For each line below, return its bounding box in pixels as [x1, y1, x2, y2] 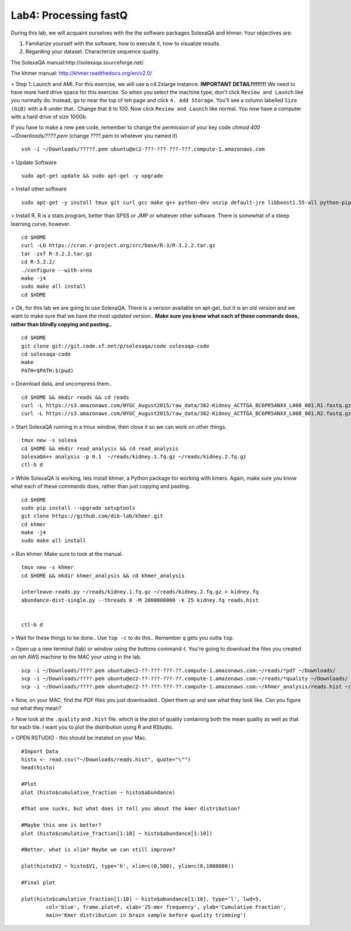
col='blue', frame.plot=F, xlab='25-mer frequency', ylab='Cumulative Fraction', [46, 904, 287, 910]
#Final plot [21, 879, 56, 886]
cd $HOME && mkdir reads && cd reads [21, 394, 130, 401]
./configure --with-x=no [21, 267, 92, 274]
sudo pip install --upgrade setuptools [21, 504, 136, 511]
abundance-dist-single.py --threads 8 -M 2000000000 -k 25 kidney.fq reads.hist [21, 596, 259, 603]
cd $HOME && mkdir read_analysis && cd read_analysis [21, 445, 178, 452]
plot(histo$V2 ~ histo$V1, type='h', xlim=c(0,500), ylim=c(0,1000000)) [21, 863, 234, 869]
